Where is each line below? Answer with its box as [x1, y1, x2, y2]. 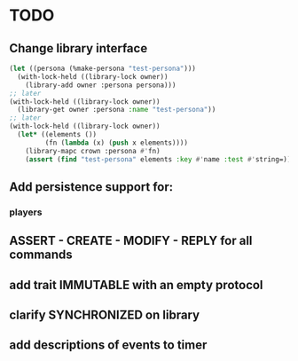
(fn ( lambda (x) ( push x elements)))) [44, 138, 189, 147]
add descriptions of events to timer [9, 338, 208, 353]
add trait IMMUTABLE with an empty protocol [9, 277, 263, 293]
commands [9, 247, 73, 263]
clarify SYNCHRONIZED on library [9, 307, 200, 322]
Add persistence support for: [9, 179, 174, 194]
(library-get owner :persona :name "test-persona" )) [17, 106, 216, 114]
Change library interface [9, 41, 148, 56]
